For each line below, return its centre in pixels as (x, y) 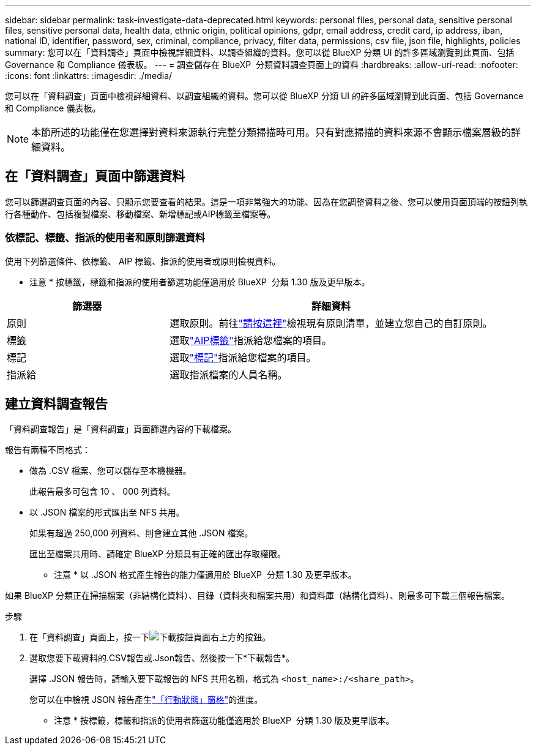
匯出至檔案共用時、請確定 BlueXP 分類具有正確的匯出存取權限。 (158, 554)
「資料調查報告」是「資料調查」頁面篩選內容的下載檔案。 (121, 429)
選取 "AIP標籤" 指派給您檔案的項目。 (251, 340)
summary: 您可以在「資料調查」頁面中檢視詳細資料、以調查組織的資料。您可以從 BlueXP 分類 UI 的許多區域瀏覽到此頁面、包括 (260, 52)
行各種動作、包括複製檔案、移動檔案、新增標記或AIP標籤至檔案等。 (140, 214)
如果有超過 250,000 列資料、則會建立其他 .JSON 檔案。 (141, 533)
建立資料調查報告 (56, 404)
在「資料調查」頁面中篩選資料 (95, 176)
